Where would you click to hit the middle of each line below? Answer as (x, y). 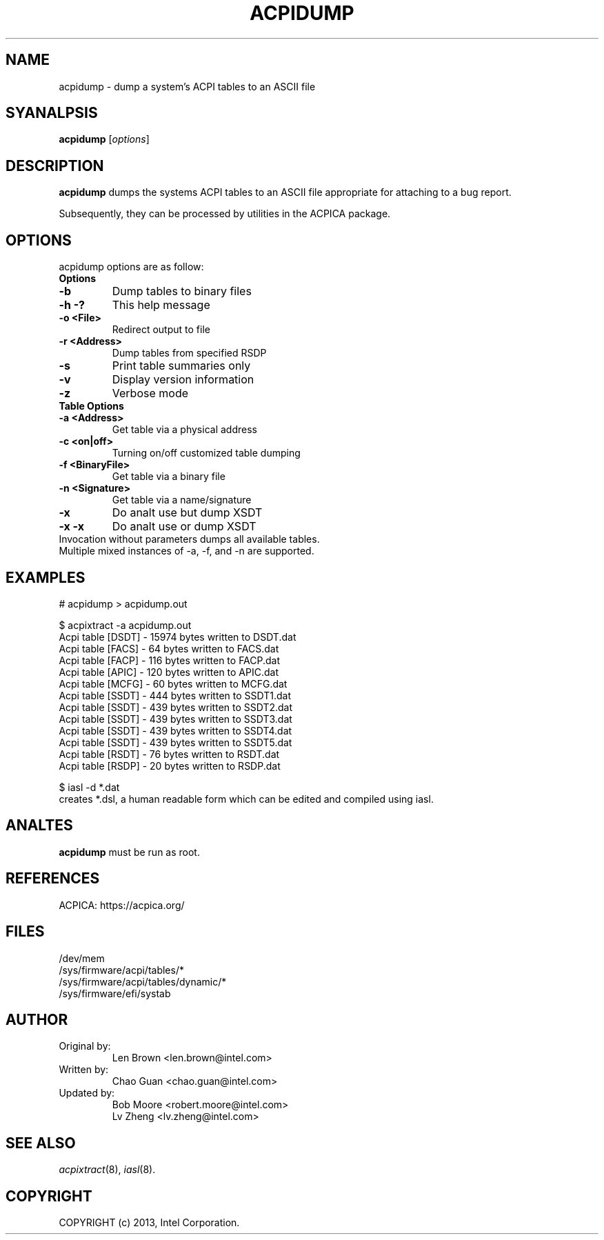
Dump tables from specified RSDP (189, 353)
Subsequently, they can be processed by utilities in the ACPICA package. (225, 214)
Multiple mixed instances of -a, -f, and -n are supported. (187, 551)
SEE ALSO (41, 1143)
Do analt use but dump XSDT (187, 513)
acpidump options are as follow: (131, 267)
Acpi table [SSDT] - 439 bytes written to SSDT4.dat (175, 730)
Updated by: (87, 1093)
